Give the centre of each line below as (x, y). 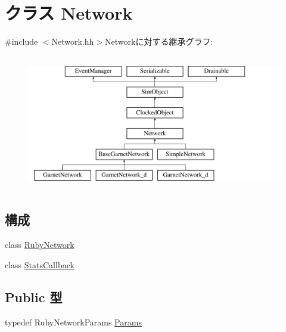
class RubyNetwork (40, 245)
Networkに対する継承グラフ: (159, 41)
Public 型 (34, 297)
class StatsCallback (40, 264)
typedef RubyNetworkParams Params (73, 322)
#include (21, 41)
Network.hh (73, 41)
